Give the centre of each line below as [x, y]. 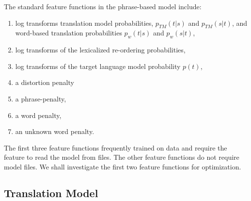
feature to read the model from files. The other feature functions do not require [122, 157]
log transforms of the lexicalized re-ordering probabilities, [100, 50]
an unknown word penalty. [55, 131]
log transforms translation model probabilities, [84, 23]
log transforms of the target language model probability [98, 66]
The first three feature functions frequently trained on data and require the [116, 147]
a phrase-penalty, [41, 98]
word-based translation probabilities [69, 33]
